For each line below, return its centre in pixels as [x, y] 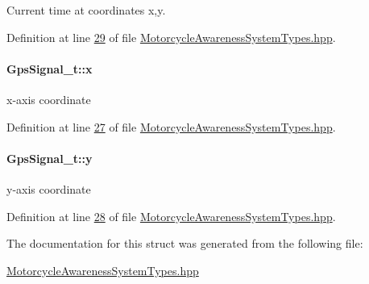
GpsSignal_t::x [50, 68]
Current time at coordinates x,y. [86, 10]
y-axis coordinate [49, 188]
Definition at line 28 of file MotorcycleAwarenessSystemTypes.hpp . [171, 216]
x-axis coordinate [49, 99]
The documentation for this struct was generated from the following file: [185, 243]
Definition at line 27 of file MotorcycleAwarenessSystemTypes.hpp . [171, 126]
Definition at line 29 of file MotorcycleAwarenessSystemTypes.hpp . [171, 37]
